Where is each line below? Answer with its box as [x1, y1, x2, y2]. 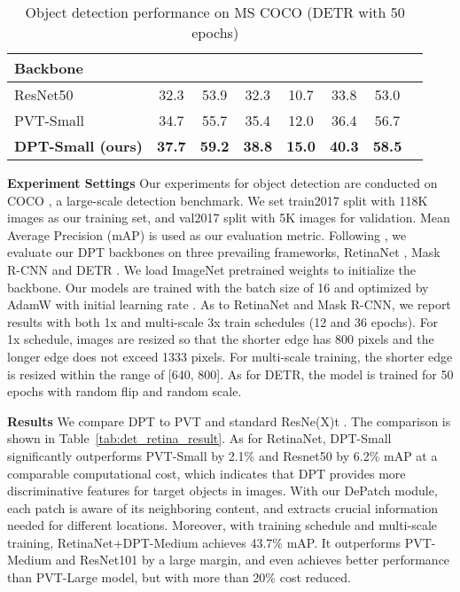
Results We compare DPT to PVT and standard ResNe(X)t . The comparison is [7, 411, 451, 430]
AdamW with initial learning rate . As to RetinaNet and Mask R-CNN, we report [7, 295, 451, 314]
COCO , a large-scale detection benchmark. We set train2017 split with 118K [7, 191, 428, 209]
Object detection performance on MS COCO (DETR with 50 [25, 2, 405, 22]
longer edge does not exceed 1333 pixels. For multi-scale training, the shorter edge [7, 347, 453, 365]
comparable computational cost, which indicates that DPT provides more [7, 463, 406, 482]
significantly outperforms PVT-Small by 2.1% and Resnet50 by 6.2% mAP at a [7, 446, 438, 464]
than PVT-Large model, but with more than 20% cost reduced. [7, 568, 351, 587]
